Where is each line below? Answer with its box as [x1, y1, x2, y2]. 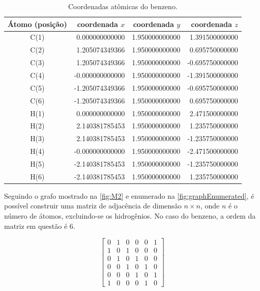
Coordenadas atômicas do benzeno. [68, 1, 178, 11]
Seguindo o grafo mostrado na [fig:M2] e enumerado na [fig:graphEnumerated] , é [4, 190, 254, 201]
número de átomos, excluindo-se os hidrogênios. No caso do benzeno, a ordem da [4, 210, 256, 221]
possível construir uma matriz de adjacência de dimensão [4, 200, 182, 211]
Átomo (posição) [8, 18, 67, 29]
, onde [200, 200, 220, 211]
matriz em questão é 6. [4, 220, 75, 231]
